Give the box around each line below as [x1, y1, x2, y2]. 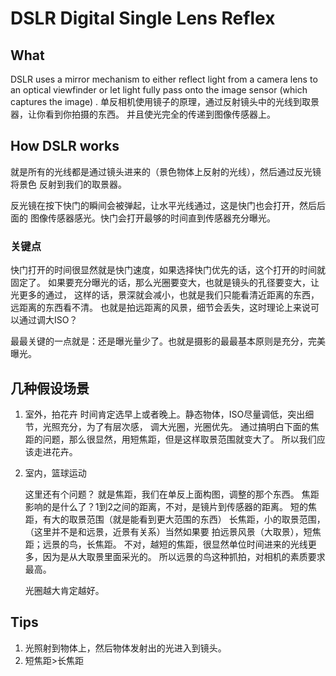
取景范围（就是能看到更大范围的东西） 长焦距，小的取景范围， [68, 513, 326, 525]
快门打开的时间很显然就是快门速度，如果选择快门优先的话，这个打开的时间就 [10, 264, 326, 276]
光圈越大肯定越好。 [24, 584, 105, 596]
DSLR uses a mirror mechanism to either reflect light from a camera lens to [10, 73, 318, 85]
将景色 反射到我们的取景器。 [10, 178, 127, 190]
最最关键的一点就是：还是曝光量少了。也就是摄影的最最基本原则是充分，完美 [10, 335, 326, 347]
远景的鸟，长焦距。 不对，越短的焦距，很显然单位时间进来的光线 [42, 538, 308, 550]
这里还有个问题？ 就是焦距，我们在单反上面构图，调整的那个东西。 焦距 [24, 488, 320, 500]
